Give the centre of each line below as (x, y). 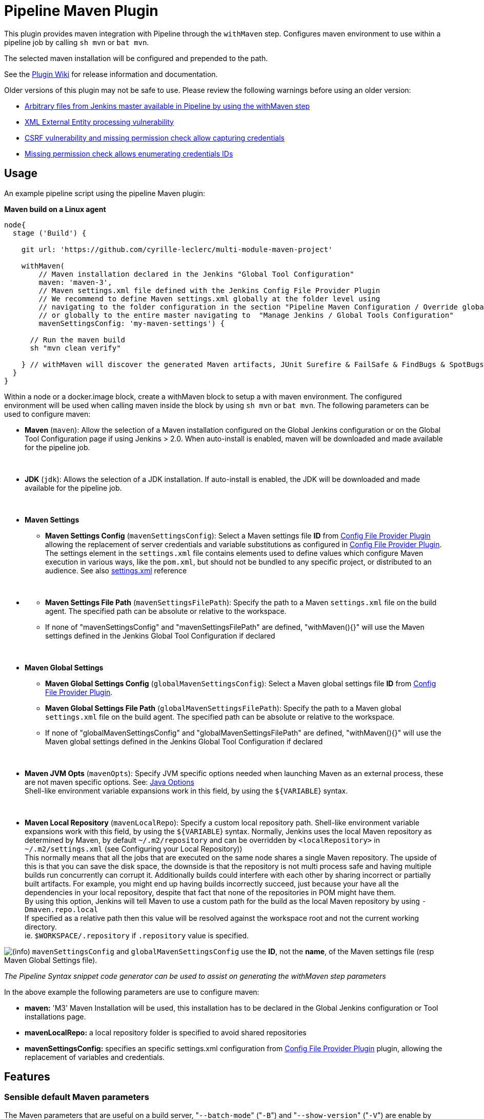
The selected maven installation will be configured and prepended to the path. (136, 58)
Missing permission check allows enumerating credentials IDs (129, 153)
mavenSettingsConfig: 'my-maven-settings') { (132, 323)
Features (27, 1077)
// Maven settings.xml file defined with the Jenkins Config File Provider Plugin (209, 290)
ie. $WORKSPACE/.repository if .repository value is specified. (137, 935)
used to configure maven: (47, 414)
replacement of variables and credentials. (95, 1057)
